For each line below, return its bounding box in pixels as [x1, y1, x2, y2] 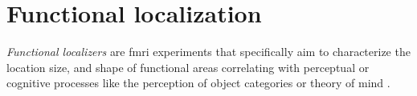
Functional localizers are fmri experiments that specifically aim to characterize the [6, 43, 411, 60]
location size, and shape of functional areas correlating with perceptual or [6, 58, 370, 75]
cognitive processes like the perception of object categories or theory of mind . [6, 74, 390, 91]
